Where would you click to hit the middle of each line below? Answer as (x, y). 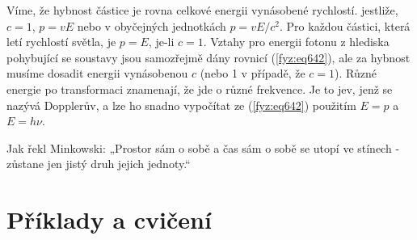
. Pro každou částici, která (345, 25)
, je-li (161, 42)
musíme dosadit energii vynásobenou (97, 73)
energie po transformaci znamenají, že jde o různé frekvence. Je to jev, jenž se (200, 88)
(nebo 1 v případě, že (253, 73)
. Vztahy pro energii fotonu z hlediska (296, 42)
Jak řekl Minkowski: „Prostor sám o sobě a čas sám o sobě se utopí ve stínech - (203, 147)
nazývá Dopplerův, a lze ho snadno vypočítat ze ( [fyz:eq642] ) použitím (181, 105)
